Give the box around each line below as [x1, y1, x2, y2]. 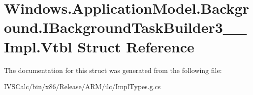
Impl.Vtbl [4, 36, 72, 56]
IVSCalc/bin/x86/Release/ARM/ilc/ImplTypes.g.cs [4, 81, 161, 92]
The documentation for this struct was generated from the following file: [4, 65, 222, 75]
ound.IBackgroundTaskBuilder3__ [4, 17, 247, 37]
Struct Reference [77, 36, 194, 56]
